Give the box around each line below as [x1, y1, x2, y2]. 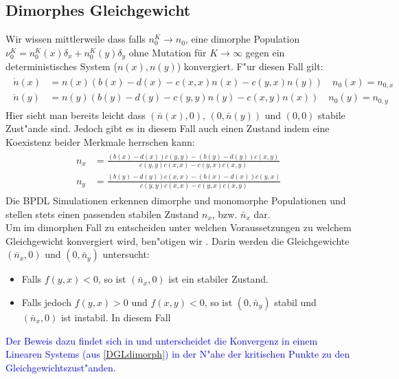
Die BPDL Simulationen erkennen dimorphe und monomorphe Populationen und [5, 193, 346, 207]
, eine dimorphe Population [185, 32, 300, 46]
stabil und [274, 294, 317, 309]
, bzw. [212, 206, 238, 221]
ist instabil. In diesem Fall [60, 310, 171, 324]
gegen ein [245, 45, 285, 59]
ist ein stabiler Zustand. [168, 272, 269, 286]
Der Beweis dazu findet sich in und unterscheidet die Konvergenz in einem [5, 333, 318, 347]
